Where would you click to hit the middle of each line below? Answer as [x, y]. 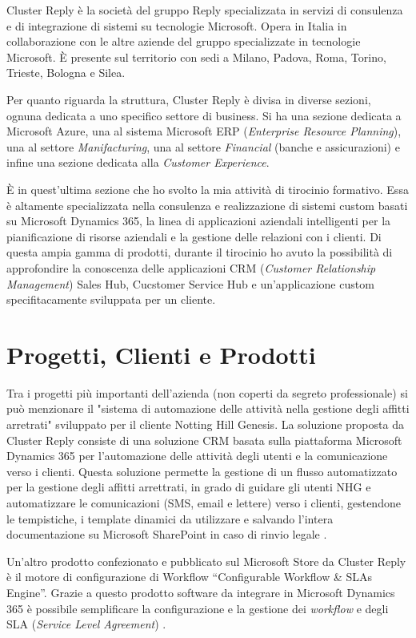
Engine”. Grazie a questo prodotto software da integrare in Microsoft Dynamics [201, 592]
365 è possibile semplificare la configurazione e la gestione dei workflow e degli [198, 608]
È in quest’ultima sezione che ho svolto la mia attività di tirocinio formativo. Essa [208, 189]
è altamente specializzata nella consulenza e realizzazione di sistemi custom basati [207, 205]
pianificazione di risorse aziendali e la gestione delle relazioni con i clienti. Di [194, 236]
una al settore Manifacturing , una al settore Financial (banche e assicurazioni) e [203, 146]
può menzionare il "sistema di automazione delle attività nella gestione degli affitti [208, 408]
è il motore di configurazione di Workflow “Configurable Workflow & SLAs [190, 577]
